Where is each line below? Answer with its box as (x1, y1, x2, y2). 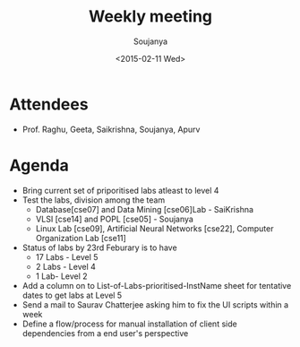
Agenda (9, 155, 69, 176)
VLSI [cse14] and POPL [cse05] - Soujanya (35, 213, 194, 224)
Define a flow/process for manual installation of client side (21, 318, 237, 329)
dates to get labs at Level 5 (21, 290, 123, 300)
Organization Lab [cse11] (35, 232, 127, 243)
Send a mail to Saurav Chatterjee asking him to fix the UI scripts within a (21, 299, 289, 310)
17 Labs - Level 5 (35, 251, 99, 262)
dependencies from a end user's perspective (21, 327, 189, 338)
